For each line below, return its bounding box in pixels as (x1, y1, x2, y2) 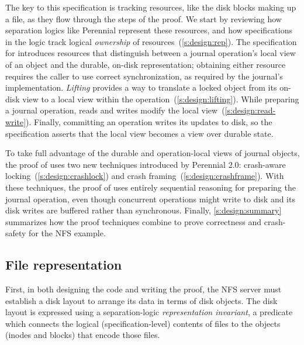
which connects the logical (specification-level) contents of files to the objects (5, 317, 281, 329)
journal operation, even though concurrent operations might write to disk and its (5, 192, 295, 205)
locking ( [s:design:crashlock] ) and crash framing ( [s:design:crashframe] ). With (5, 170, 284, 182)
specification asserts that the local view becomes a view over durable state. (5, 127, 274, 139)
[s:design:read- (224, 104, 276, 116)
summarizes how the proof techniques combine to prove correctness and (5, 215, 262, 227)
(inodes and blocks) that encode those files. (5, 329, 160, 341)
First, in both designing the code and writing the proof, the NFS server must (5, 283, 282, 295)
